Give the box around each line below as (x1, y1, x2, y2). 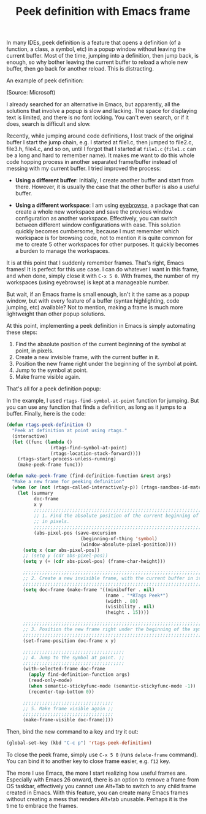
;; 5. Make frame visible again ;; (22, 705, 114, 711)
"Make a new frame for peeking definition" (12, 479, 124, 485)
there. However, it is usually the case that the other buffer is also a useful (15, 183, 200, 191)
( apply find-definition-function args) (28, 672, 131, 678)
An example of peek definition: (6, 77, 84, 84)
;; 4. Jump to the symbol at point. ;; (22, 654, 124, 661)
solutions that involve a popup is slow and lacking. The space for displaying (6, 107, 197, 115)
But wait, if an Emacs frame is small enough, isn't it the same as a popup (6, 290, 189, 298)
